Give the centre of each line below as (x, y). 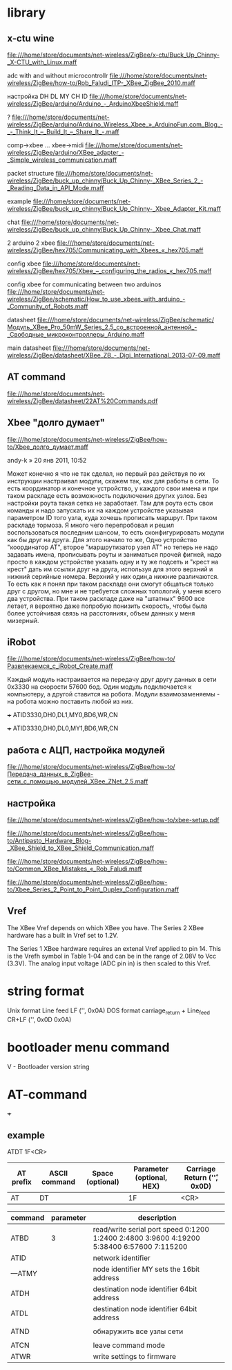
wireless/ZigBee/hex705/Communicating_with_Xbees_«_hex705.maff (105, 250)
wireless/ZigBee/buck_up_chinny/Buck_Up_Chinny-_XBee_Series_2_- (105, 180)
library (27, 13)
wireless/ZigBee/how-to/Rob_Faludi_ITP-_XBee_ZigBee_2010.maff (101, 83)
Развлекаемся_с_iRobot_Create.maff (60, 666)
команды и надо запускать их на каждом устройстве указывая (100, 510)
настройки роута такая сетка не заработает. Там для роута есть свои (110, 503)
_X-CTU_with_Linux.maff (42, 62)
